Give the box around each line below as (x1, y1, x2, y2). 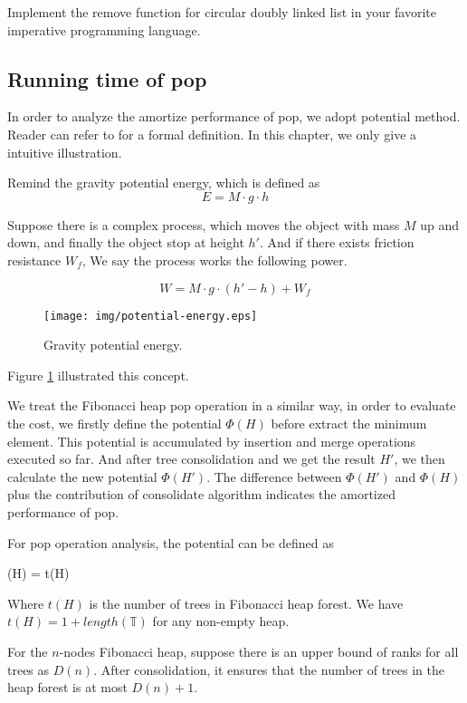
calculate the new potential (7, 467, 157, 486)
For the (7, 641, 48, 660)
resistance (7, 250, 62, 269)
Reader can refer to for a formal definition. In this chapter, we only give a (7, 124, 417, 143)
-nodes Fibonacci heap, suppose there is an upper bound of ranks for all (59, 641, 459, 660)
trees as (7, 660, 50, 679)
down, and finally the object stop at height (7, 233, 244, 252)
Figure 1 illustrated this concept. (7, 365, 189, 384)
